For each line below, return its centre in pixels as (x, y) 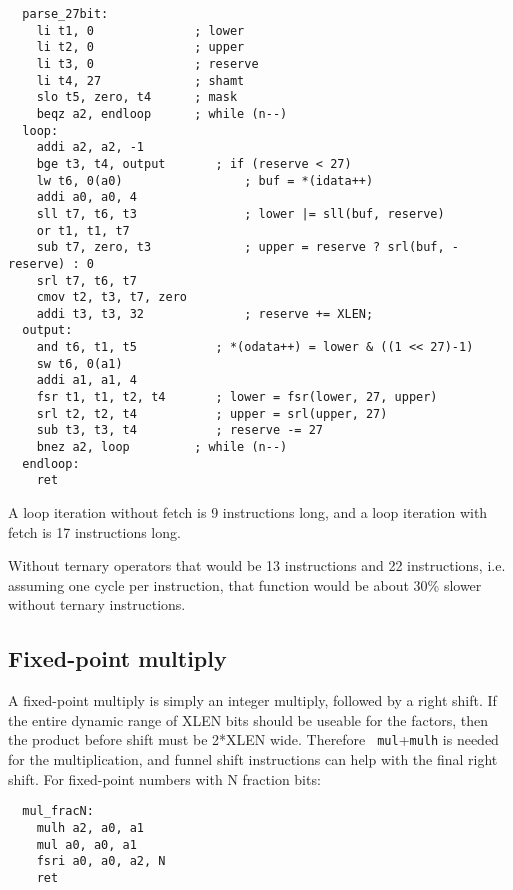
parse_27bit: (65, 14)
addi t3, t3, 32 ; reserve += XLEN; (205, 313)
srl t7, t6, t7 (86, 280)
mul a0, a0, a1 (86, 844)
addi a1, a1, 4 (86, 380)
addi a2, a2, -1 (90, 147)
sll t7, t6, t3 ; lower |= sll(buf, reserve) (240, 213)
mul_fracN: (58, 811)
